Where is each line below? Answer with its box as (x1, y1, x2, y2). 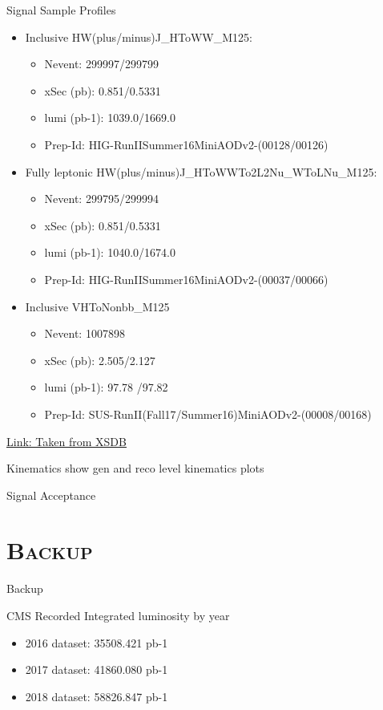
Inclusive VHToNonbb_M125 (25, 298, 170, 314)
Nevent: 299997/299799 (44, 55, 159, 72)
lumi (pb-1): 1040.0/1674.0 (44, 244, 175, 261)
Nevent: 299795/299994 (44, 190, 159, 207)
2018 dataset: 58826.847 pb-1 (25, 688, 168, 704)
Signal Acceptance (6, 486, 96, 503)
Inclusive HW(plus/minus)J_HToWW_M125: (25, 28, 252, 45)
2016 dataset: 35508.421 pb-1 (25, 634, 168, 651)
